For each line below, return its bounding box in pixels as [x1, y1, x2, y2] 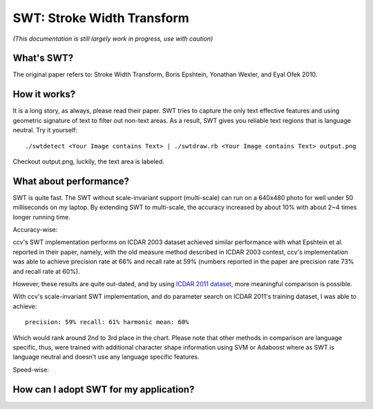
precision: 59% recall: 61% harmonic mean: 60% [25, 318, 189, 326]
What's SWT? [12, 52, 74, 64]
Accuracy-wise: [12, 226, 58, 234]
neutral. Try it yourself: [12, 126, 77, 134]
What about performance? [12, 175, 130, 187]
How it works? [12, 88, 76, 100]
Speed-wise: [12, 366, 50, 374]
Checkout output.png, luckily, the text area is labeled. [12, 157, 165, 166]
